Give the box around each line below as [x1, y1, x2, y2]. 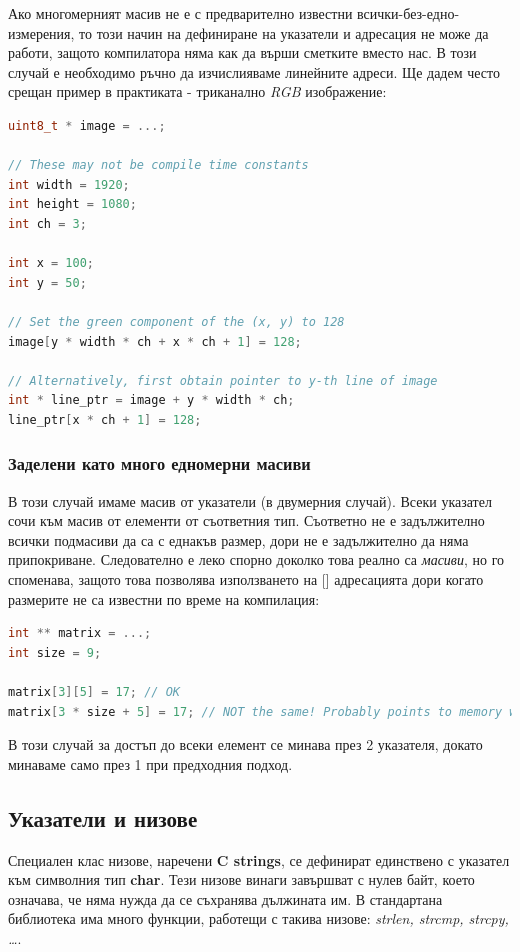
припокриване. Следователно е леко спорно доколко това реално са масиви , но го [8, 549, 505, 570]
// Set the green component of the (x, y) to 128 [8, 314, 345, 329]
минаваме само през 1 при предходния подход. [8, 753, 293, 774]
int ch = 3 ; [8, 216, 87, 231]
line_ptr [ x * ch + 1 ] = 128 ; [8, 412, 202, 427]
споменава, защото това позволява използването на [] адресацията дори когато [8, 569, 484, 590]
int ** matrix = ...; [8, 626, 152, 641]
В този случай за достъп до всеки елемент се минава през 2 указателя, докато [8, 734, 483, 755]
